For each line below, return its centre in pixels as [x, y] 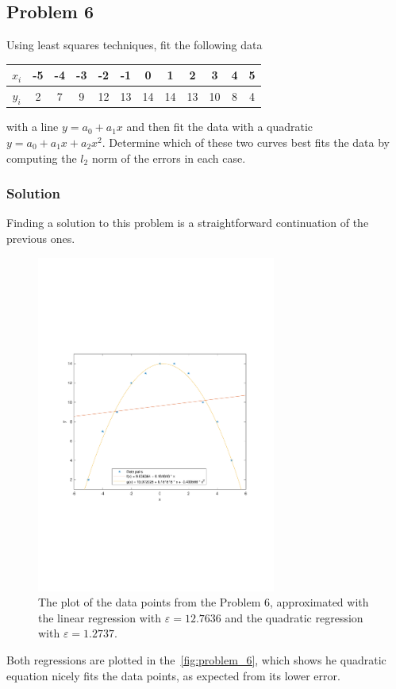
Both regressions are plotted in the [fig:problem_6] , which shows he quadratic [196, 659]
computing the [42, 158]
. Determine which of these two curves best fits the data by [246, 142]
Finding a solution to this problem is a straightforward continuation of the [188, 223]
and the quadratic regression [294, 617]
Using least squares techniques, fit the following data [135, 45]
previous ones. [41, 239]
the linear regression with [100, 617]
